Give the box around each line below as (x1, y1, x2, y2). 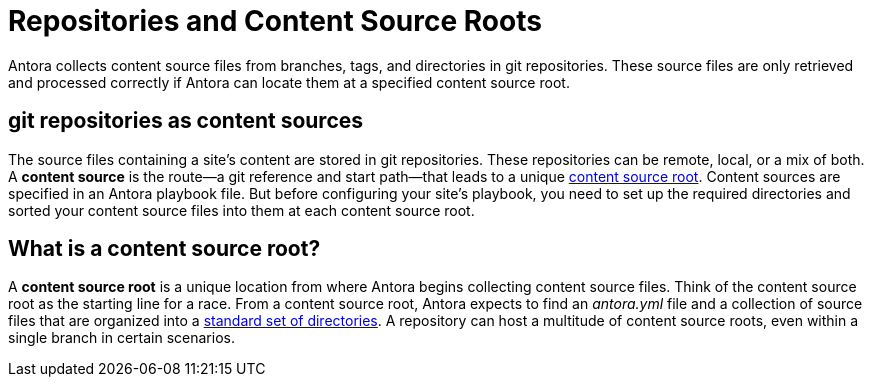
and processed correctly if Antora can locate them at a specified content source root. (8, 73, 570, 91)
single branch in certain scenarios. (8, 329, 235, 347)
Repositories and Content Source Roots (8, 4, 542, 38)
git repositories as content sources (8, 108, 364, 134)
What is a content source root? (8, 236, 321, 262)
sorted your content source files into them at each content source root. (8, 201, 475, 219)
